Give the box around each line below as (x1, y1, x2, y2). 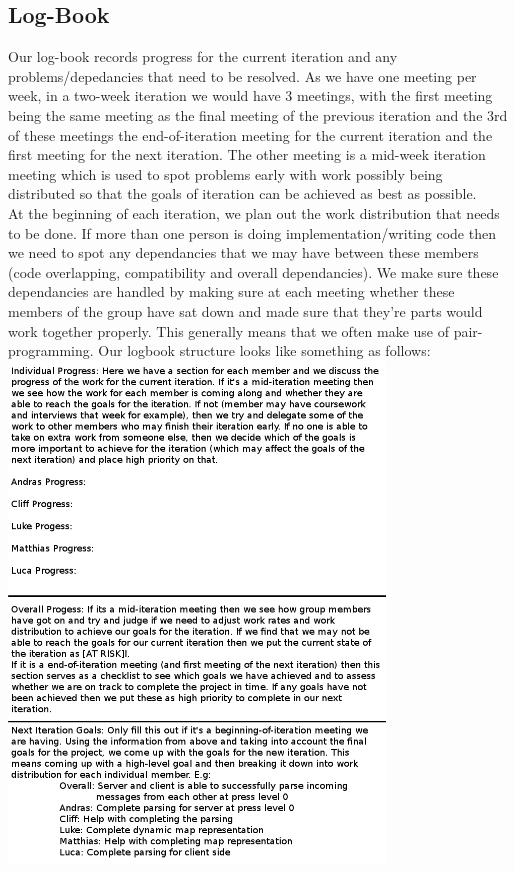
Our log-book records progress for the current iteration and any (8, 46, 398, 67)
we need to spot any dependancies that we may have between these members (8, 242, 479, 263)
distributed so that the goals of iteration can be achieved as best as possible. (8, 183, 477, 204)
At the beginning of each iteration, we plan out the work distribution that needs (8, 202, 500, 223)
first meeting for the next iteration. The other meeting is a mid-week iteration (8, 144, 486, 165)
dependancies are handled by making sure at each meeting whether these (8, 281, 455, 302)
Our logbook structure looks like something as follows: (98, 340, 431, 361)
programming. (8, 340, 94, 361)
